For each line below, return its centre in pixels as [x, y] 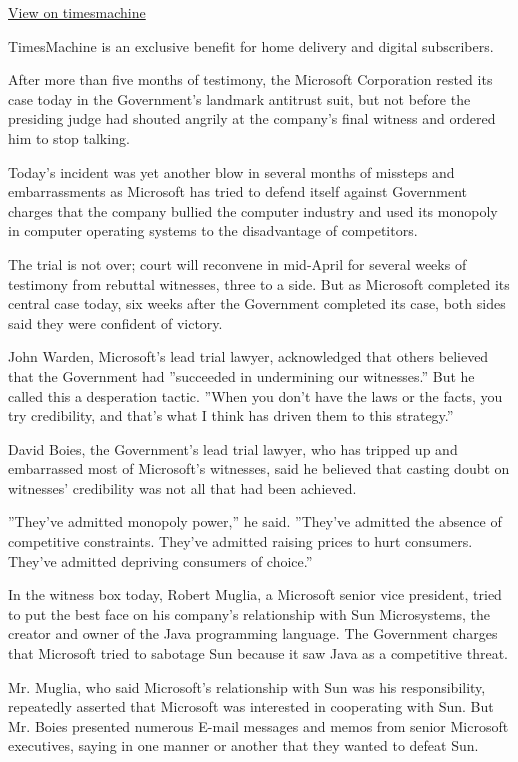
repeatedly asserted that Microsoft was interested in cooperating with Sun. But [251, 706]
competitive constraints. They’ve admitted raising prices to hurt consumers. [240, 541]
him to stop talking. [69, 137]
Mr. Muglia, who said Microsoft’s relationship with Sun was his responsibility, [247, 686]
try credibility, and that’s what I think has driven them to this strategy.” [231, 415]
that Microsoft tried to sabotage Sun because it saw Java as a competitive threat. [258, 653]
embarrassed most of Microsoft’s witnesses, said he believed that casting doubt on [259, 468]
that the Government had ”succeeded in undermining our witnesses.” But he [241, 375]
